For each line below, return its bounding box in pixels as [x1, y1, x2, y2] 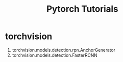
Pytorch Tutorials [46, 3, 119, 15]
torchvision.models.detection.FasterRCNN [12, 52, 98, 58]
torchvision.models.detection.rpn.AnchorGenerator [12, 47, 116, 53]
